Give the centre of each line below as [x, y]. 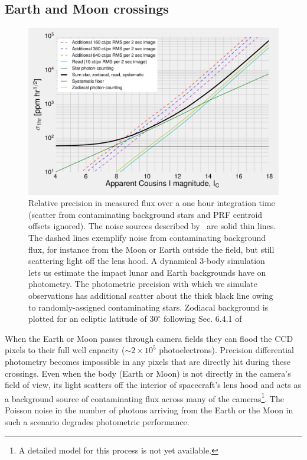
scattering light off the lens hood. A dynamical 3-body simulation [147, 261]
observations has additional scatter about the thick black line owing [151, 295]
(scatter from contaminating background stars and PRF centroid [146, 214]
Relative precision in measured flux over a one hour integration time [152, 203]
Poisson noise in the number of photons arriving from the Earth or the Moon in [149, 410]
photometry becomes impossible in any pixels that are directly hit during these [148, 361]
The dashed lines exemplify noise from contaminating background [147, 237]
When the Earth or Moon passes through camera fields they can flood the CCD [149, 338]
